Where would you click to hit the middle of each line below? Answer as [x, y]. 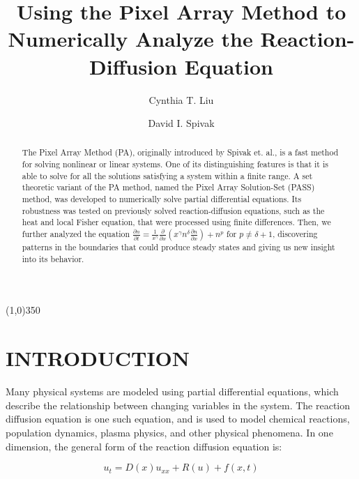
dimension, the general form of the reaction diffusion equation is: [144, 446]
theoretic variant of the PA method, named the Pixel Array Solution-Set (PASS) [168, 187]
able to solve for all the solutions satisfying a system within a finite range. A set [167, 175]
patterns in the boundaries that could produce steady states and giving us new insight [178, 247]
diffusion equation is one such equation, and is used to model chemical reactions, [178, 419]
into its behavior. [53, 258]
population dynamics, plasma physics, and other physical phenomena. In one [169, 432]
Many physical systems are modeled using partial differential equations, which [172, 391]
